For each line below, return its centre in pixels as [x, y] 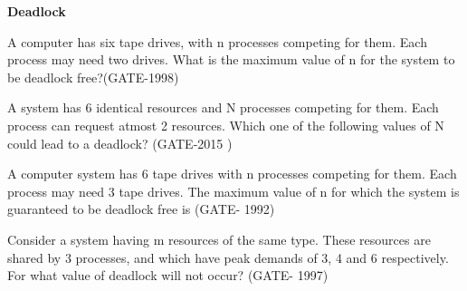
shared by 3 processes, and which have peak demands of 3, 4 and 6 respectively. [228, 257]
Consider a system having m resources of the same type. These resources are [219, 239]
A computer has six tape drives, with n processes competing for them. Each [217, 41]
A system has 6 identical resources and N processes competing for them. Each [223, 107]
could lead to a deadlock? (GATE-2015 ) [120, 143]
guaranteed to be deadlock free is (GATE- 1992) [141, 209]
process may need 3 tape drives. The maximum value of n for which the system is [233, 191]
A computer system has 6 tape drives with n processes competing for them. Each [232, 174]
